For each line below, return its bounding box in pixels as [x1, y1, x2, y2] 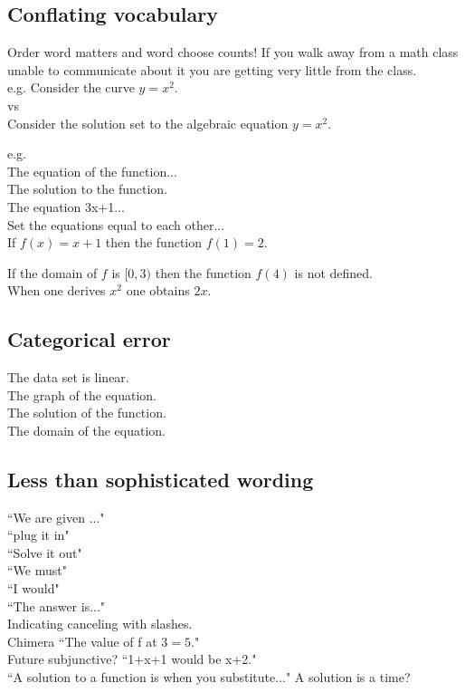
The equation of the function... [7, 161, 177, 180]
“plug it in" [7, 525, 70, 544]
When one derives [7, 281, 106, 300]
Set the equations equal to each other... [7, 215, 225, 234]
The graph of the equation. [7, 385, 157, 404]
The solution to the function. [7, 179, 168, 198]
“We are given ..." [7, 507, 105, 526]
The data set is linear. [7, 368, 129, 387]
